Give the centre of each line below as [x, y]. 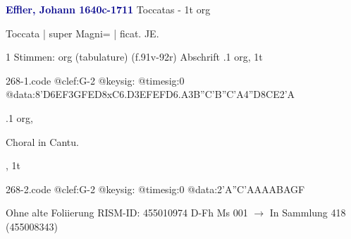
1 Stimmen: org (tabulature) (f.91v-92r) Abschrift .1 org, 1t [134, 57]
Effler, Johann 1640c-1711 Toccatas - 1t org [108, 9]
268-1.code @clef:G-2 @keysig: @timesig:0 [95, 80]
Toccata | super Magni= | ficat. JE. [82, 33]
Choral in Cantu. [42, 141]
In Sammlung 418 [308, 213]
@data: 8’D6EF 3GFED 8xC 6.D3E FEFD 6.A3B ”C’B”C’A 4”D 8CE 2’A [150, 94]
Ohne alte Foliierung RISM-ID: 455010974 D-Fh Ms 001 [127, 213]
